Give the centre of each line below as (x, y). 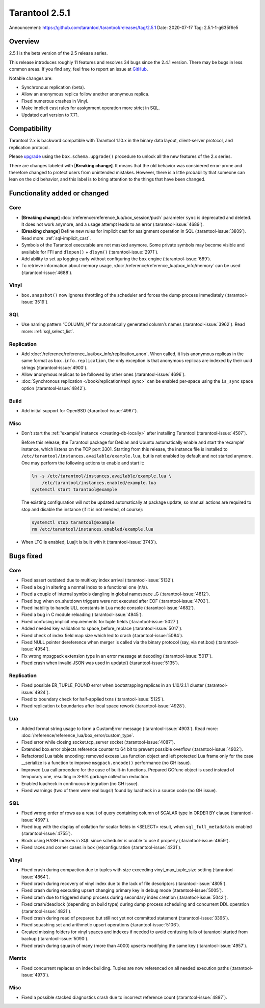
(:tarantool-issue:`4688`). (47, 273)
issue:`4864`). (36, 877)
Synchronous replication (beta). (53, 87)
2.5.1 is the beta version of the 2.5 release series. (58, 53)
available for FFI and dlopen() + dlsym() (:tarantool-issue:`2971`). (90, 252)
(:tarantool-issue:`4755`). (47, 833)
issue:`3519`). (35, 302)
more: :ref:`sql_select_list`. (48, 331)
